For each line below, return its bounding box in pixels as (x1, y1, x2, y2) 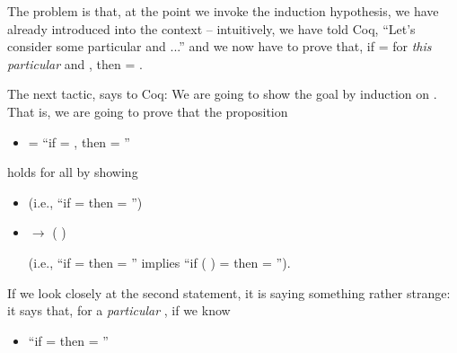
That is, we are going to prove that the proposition (7, 101, 288, 120)
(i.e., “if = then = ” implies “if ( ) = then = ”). (28, 252, 291, 271)
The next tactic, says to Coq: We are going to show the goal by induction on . (7, 84, 437, 103)
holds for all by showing (7, 163, 138, 181)
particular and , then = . (7, 54, 143, 73)
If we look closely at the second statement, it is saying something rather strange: (7, 283, 451, 302)
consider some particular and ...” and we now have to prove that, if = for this (7, 37, 432, 56)
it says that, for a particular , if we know (7, 301, 231, 320)
